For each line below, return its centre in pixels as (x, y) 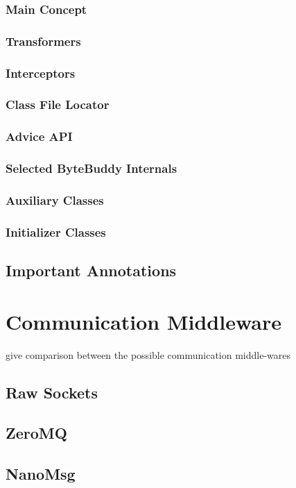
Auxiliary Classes (55, 200)
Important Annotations (91, 270)
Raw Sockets (52, 392)
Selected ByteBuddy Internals (92, 168)
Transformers (43, 41)
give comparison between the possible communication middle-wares (148, 354)
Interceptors (41, 73)
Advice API (39, 136)
